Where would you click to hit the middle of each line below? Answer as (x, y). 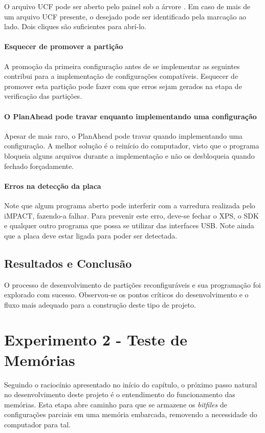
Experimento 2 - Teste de (96, 340)
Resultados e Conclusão (68, 263)
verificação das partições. (43, 96)
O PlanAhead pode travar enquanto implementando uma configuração (130, 116)
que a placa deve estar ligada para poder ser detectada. (91, 235)
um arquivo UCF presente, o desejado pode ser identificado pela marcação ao (125, 16)
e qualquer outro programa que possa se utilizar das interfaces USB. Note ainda (129, 225)
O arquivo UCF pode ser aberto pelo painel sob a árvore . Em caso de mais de (127, 6)
